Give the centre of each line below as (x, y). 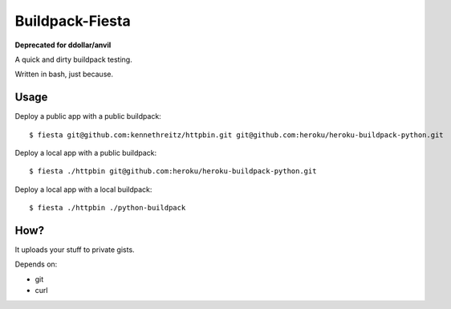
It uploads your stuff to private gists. (75, 250)
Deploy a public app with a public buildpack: (88, 116)
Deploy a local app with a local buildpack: (83, 189)
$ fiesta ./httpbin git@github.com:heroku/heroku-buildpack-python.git (173, 171)
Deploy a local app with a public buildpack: (86, 153)
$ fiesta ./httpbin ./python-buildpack (108, 208)
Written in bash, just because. (64, 74)
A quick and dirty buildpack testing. (73, 59)
